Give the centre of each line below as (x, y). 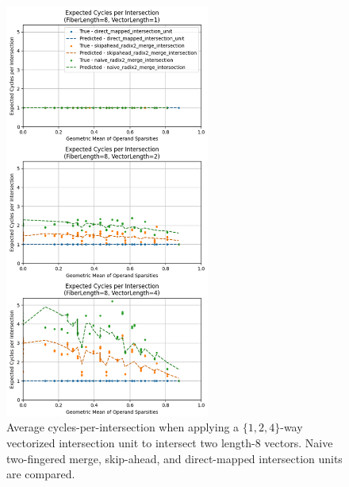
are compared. (41, 474)
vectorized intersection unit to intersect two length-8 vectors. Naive (170, 443)
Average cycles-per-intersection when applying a (123, 427)
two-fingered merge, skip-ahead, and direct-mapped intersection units (174, 458)
